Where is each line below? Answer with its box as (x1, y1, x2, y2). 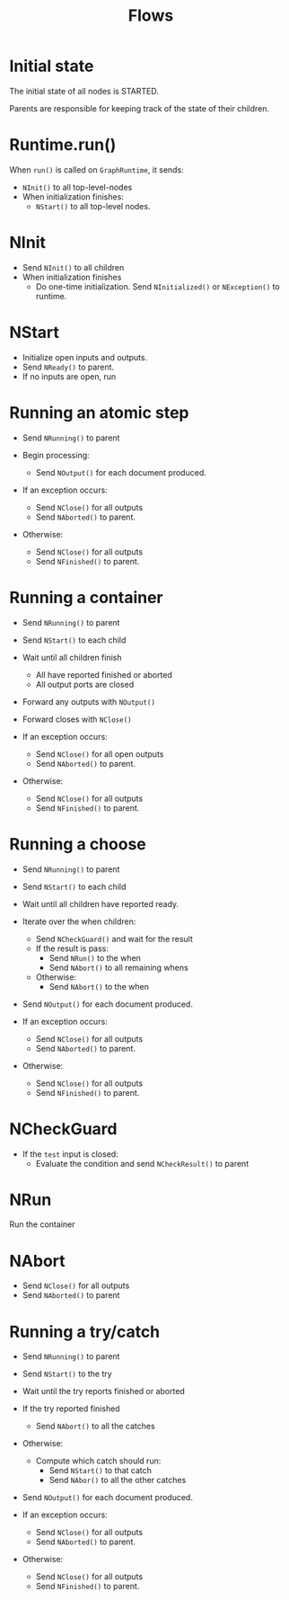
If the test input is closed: (22, 1148, 118, 1160)
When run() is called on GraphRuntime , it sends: (9, 164, 184, 175)
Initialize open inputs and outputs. (22, 351, 148, 362)
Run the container (9, 1219, 75, 1230)
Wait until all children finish (22, 652, 123, 662)
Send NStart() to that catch (48, 1465, 153, 1476)
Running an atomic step (9, 402, 189, 422)
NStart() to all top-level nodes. (35, 200, 151, 211)
